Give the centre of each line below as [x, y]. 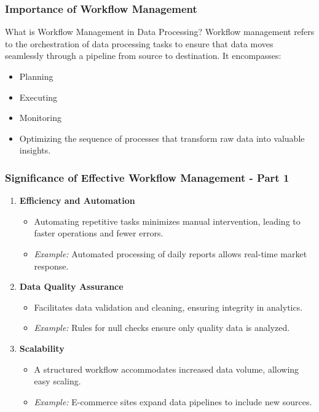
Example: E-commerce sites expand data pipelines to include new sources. [173, 401]
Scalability [42, 348]
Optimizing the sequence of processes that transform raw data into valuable [162, 138]
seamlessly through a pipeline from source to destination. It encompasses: [143, 56]
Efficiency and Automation [77, 200]
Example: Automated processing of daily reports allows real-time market [171, 253]
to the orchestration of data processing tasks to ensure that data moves [139, 43]
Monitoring [40, 118]
